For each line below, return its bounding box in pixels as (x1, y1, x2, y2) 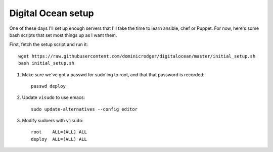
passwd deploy (31, 83, 66, 89)
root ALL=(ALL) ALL (31, 129, 87, 135)
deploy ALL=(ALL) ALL (31, 136, 87, 142)
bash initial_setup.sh (18, 61, 75, 66)
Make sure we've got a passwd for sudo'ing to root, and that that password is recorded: (22, 71, 205, 78)
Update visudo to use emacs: (22, 94, 85, 100)
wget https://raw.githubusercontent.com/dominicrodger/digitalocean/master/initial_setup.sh (18, 53, 256, 59)
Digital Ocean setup (9, 8, 94, 19)
